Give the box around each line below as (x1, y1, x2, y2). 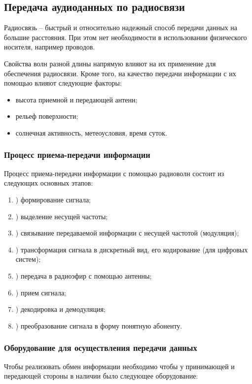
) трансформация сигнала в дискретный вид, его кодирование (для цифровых (15, 244, 248, 254)
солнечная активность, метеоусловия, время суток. (15, 127, 167, 138)
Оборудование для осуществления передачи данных (4, 341, 197, 354)
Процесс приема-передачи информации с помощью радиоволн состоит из (4, 168, 224, 178)
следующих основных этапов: (4, 178, 93, 188)
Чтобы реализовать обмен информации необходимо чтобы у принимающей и (4, 361, 235, 371)
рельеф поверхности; (15, 111, 78, 121)
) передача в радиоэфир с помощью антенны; (15, 270, 152, 281)
